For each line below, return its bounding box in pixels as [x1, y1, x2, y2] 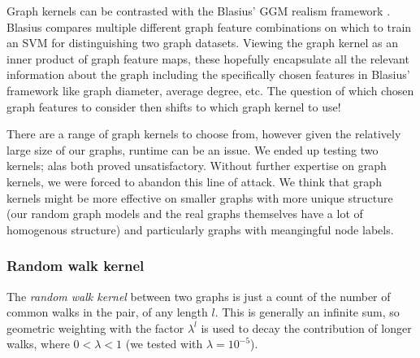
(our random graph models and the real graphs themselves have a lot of [6, 205, 363, 222]
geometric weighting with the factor [6, 319, 184, 336]
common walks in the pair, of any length [6, 303, 208, 321]
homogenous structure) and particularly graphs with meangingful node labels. [6, 220, 394, 238]
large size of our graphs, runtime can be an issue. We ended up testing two [6, 141, 379, 158]
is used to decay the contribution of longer [201, 319, 412, 336]
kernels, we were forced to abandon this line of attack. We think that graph [6, 172, 382, 190]
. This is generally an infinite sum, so [214, 303, 400, 321]
